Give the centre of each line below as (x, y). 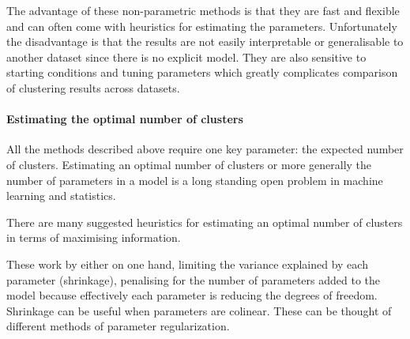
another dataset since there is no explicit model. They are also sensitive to (186, 56)
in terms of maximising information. (94, 237)
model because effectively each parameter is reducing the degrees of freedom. (192, 295)
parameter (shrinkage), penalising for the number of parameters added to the (194, 279)
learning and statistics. (61, 196)
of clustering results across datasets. (93, 87)
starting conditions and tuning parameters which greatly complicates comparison (202, 72)
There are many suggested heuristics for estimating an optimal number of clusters (205, 222)
